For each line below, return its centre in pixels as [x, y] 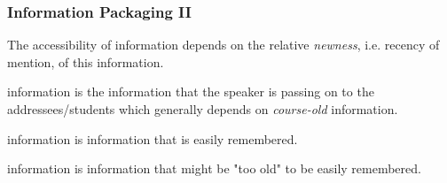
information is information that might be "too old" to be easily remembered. [214, 168]
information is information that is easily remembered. [153, 138]
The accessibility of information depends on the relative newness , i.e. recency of [223, 45]
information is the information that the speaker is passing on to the [191, 91]
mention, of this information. [86, 61]
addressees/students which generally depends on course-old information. [203, 109]
